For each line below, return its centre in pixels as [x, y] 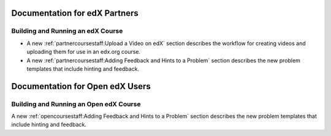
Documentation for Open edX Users [81, 86]
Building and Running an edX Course [67, 31]
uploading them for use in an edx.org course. [84, 52]
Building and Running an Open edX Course [76, 104]
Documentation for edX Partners [75, 13]
